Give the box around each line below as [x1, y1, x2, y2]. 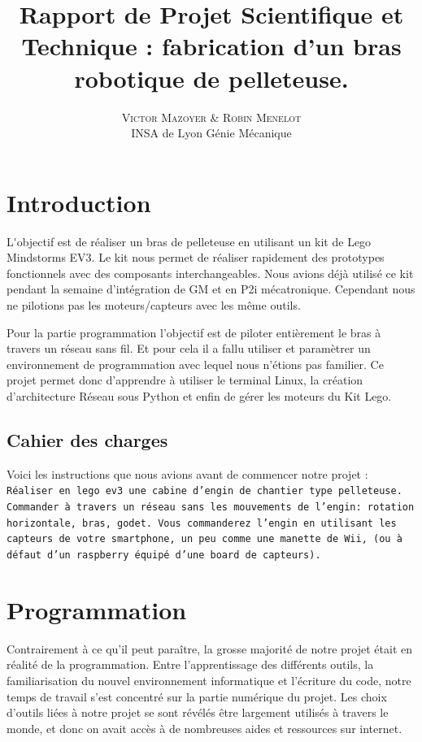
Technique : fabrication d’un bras [21, 29, 402, 63]
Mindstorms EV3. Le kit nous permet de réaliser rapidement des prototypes [7, 249, 385, 266]
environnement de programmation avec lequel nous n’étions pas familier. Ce [7, 355, 384, 372]
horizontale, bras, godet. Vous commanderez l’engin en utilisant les [7, 517, 397, 529]
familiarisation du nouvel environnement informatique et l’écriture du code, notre [7, 671, 411, 688]
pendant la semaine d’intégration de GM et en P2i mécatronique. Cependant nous [7, 280, 415, 297]
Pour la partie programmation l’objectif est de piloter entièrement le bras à [7, 323, 381, 341]
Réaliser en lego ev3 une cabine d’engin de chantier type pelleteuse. [7, 485, 402, 497]
